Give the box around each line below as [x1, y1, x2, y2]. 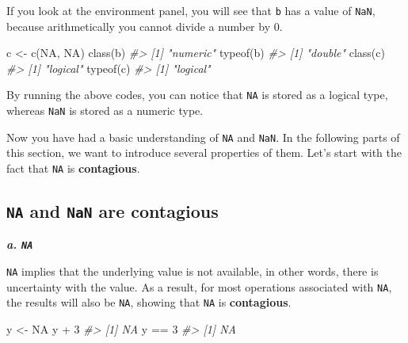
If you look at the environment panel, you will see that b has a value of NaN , [6, 2, 376, 18]
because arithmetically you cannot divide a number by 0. [6, 17, 283, 34]
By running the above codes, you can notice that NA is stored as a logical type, [6, 86, 388, 103]
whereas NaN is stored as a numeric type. [6, 102, 204, 119]
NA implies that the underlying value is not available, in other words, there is [6, 263, 379, 280]
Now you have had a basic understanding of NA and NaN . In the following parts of [6, 128, 400, 145]
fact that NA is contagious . [6, 160, 140, 176]
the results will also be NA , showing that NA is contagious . [6, 294, 292, 311]
